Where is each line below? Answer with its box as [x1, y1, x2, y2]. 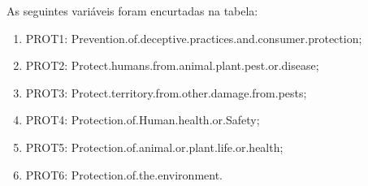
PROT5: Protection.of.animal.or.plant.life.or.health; [25, 138, 284, 155]
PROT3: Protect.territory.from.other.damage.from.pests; [25, 84, 307, 101]
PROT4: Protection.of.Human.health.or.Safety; [25, 111, 260, 128]
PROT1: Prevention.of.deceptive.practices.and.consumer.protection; [25, 29, 362, 46]
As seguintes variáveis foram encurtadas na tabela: [6, 2, 258, 19]
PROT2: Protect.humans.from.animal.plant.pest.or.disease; [25, 57, 319, 74]
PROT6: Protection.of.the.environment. [25, 166, 223, 183]
